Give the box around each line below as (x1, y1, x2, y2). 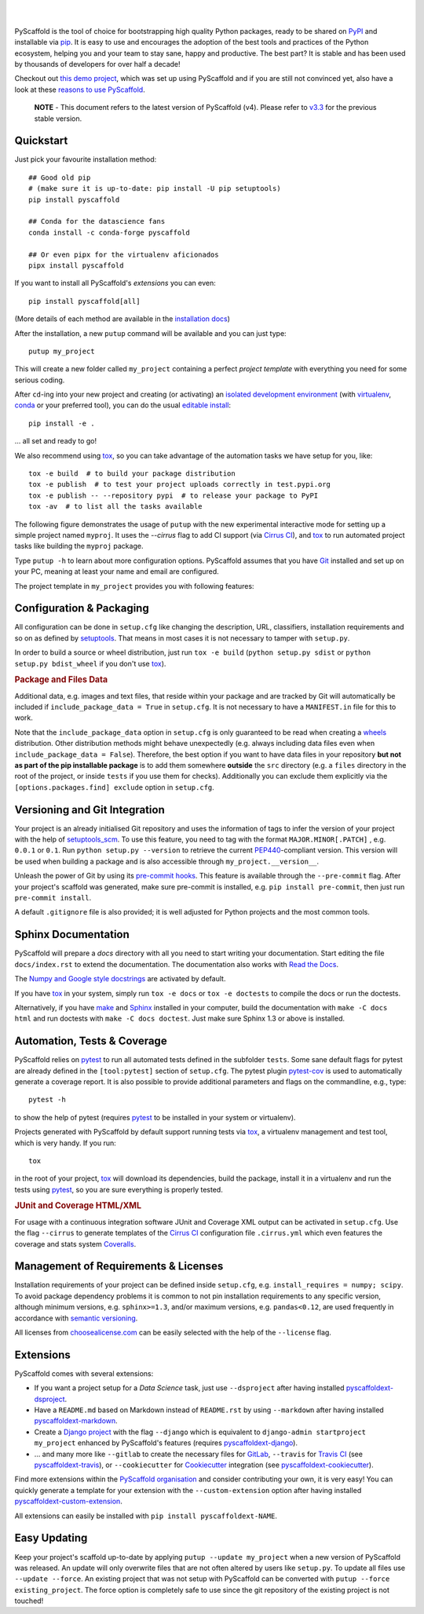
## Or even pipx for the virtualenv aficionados (28, 250, 219, 259)
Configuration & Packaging (14, 601, 149, 615)
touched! (14, 1596, 44, 1605)
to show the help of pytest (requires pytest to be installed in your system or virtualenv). (14, 1112, 296, 1122)
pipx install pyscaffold (28, 261, 124, 270)
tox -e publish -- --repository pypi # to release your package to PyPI (28, 491, 319, 500)
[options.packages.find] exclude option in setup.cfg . (14, 782, 215, 792)
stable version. (34, 114, 82, 123)
